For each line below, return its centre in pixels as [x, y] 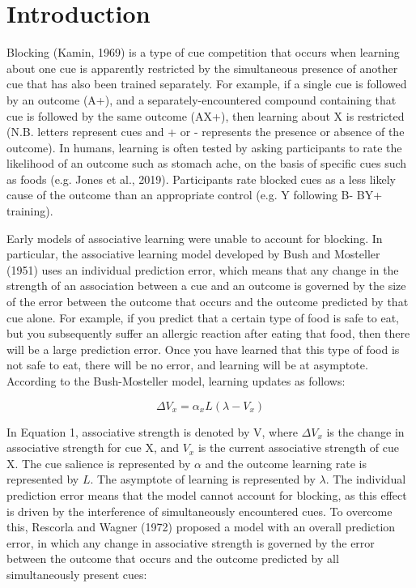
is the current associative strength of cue [299, 447]
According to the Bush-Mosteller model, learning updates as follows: [176, 381]
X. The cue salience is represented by [99, 463]
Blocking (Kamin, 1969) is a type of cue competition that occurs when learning [203, 52]
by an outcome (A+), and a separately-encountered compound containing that [202, 99]
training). [30, 211]
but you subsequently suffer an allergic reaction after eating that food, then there [208, 333]
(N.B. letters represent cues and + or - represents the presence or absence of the [206, 132]
